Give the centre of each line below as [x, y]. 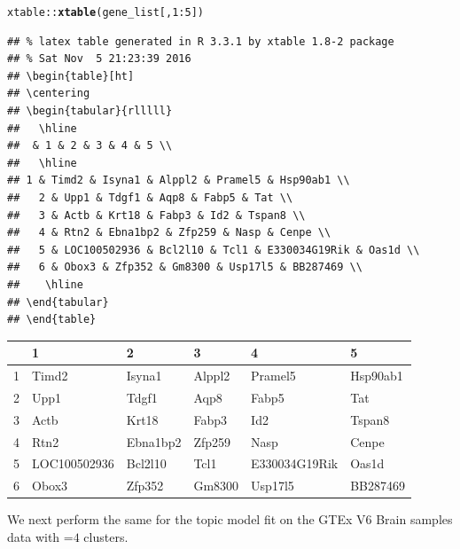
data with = [40, 537]
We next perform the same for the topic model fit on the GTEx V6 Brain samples [230, 519]
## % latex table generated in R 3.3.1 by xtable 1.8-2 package [201, 41]
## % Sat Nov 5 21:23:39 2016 [99, 59]
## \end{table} [52, 320]
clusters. [106, 537]
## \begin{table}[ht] [71, 76]
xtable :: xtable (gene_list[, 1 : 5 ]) [105, 12]
